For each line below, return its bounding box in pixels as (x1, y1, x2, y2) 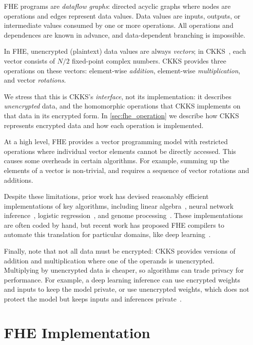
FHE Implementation (4, 322, 151, 342)
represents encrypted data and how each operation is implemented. (4, 120, 204, 130)
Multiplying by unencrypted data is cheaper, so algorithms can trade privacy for (4, 265, 244, 275)
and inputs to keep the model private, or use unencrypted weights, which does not (4, 284, 250, 294)
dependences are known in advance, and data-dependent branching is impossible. (4, 29, 246, 40)
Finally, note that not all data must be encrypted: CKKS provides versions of (4, 246, 235, 256)
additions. (4, 174, 33, 185)
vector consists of (4, 55, 55, 65)
